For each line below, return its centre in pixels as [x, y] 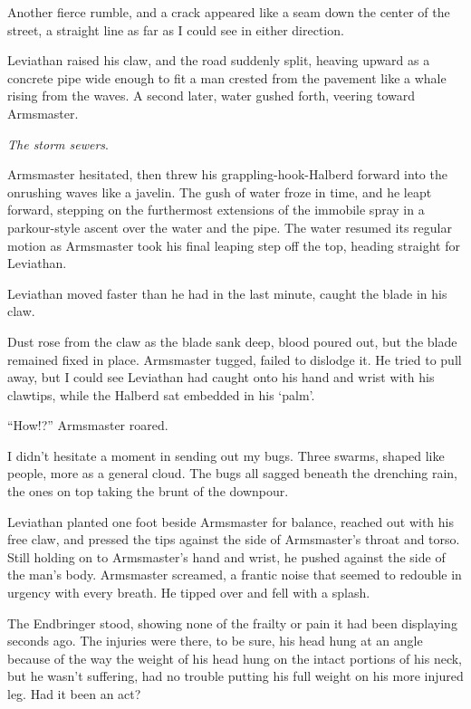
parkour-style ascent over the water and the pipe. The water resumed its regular [230, 227]
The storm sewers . [58, 144]
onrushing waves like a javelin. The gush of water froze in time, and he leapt [220, 192]
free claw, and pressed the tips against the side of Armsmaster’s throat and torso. [234, 539]
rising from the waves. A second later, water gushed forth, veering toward [211, 96]
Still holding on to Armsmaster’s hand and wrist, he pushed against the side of [226, 556]
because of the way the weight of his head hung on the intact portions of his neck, [235, 658]
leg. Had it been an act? [74, 694]
